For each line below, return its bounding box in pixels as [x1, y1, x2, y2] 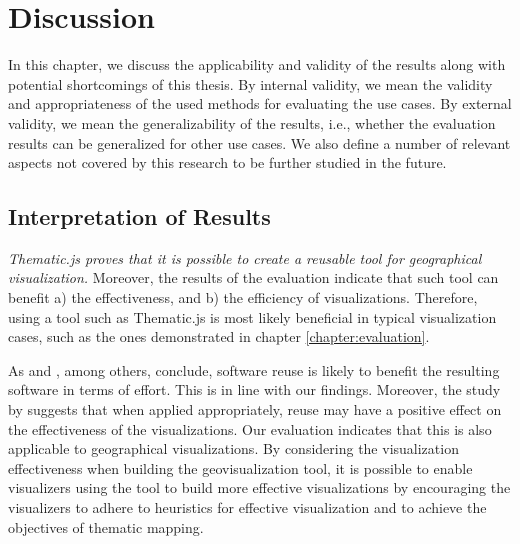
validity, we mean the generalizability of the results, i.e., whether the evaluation [8, 112, 496, 133]
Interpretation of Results [8, 201, 271, 232]
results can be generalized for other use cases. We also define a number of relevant [8, 132, 511, 153]
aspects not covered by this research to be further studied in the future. [8, 152, 447, 173]
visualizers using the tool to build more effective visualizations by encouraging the [8, 477, 511, 498]
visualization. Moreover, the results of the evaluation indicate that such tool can [8, 267, 499, 288]
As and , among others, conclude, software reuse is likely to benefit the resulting [8, 359, 500, 380]
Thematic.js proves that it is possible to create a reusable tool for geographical [8, 247, 482, 268]
